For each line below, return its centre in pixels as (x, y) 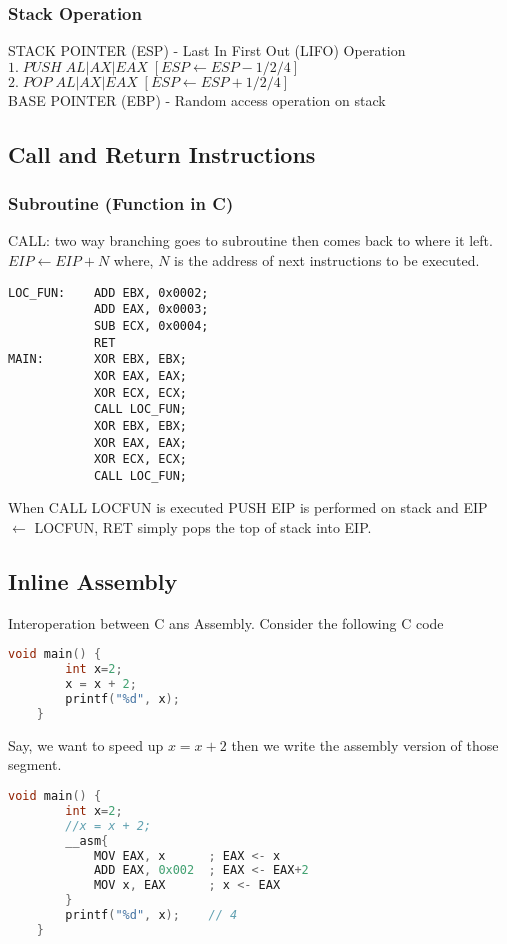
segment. (35, 764)
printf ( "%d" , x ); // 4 (151, 915)
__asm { (87, 840)
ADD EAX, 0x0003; (151, 309)
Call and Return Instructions (162, 153)
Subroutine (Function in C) (121, 203)
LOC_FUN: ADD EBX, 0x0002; (108, 292)
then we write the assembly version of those (365, 744)
